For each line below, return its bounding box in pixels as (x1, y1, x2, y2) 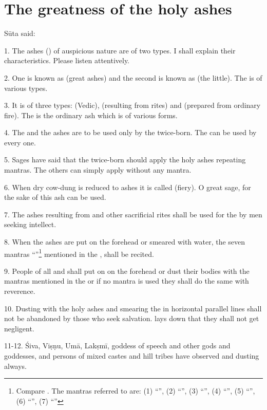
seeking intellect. (4, 219, 56, 230)
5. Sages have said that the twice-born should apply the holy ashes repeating (4, 154, 246, 165)
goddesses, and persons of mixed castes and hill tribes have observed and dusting (4, 350, 259, 361)
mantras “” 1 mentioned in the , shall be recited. (4, 247, 154, 259)
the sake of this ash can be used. (4, 192, 106, 202)
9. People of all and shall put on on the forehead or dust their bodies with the (4, 265, 250, 276)
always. (4, 360, 27, 371)
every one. (4, 137, 36, 147)
